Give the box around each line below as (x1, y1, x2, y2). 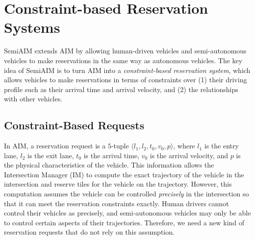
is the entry (204, 141, 239, 151)
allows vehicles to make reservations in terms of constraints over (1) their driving (4, 74, 247, 85)
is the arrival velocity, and (150, 150, 228, 160)
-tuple (111, 141, 129, 151)
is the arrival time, (83, 150, 139, 160)
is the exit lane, (27, 150, 74, 160)
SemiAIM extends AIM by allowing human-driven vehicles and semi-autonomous (4, 46, 247, 56)
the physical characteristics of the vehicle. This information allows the (4, 160, 214, 170)
